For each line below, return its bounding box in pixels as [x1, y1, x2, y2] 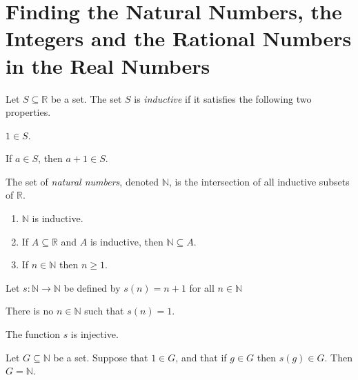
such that [84, 303, 124, 318]
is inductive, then [90, 234, 163, 248]
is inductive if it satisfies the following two [134, 91, 312, 106]
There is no [6, 303, 54, 318]
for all [189, 280, 215, 294]
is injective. [70, 327, 119, 341]
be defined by [63, 280, 121, 294]
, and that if [175, 350, 227, 364]
